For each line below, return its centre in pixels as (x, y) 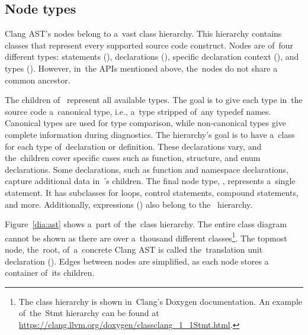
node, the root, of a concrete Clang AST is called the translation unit (134, 249)
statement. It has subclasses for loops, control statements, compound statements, (152, 192)
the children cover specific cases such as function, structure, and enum (133, 158)
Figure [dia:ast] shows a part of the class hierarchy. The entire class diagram (146, 224)
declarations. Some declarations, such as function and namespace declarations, (147, 169)
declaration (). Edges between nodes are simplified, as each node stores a (137, 261)
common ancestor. (38, 80)
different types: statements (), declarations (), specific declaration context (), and (152, 57)
